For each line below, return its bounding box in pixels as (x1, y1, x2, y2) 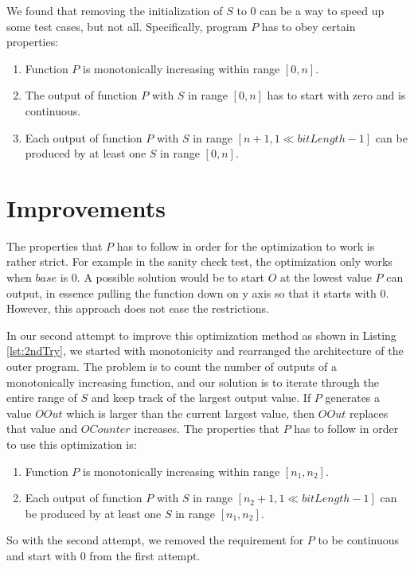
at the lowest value (280, 269, 372, 286)
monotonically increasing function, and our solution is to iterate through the (6, 373, 379, 390)
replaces (349, 404, 389, 421)
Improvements (6, 191, 166, 224)
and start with (6, 547, 77, 563)
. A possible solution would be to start (76, 269, 265, 286)
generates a (325, 389, 381, 406)
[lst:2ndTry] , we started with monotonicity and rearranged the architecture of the (6, 342, 404, 359)
